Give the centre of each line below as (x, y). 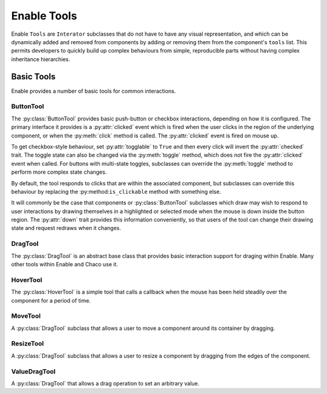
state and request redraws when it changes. (66, 228)
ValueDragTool (33, 371)
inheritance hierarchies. (41, 59)
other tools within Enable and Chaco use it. (64, 264)
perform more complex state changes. (59, 172)
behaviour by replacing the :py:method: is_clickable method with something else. (116, 191)
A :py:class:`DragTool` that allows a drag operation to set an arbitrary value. (105, 383)
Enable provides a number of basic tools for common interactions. (94, 91)
